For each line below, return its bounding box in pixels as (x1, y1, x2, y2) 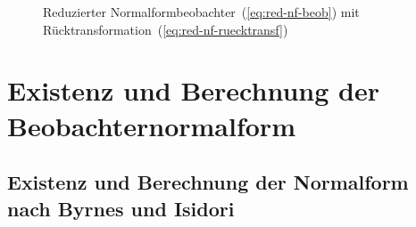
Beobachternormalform (7, 107, 295, 143)
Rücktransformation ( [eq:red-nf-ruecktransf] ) (43, 20, 288, 38)
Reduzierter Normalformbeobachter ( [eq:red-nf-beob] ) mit (43, 3, 360, 20)
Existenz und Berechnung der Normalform (7, 168, 409, 196)
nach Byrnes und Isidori (7, 194, 235, 222)
